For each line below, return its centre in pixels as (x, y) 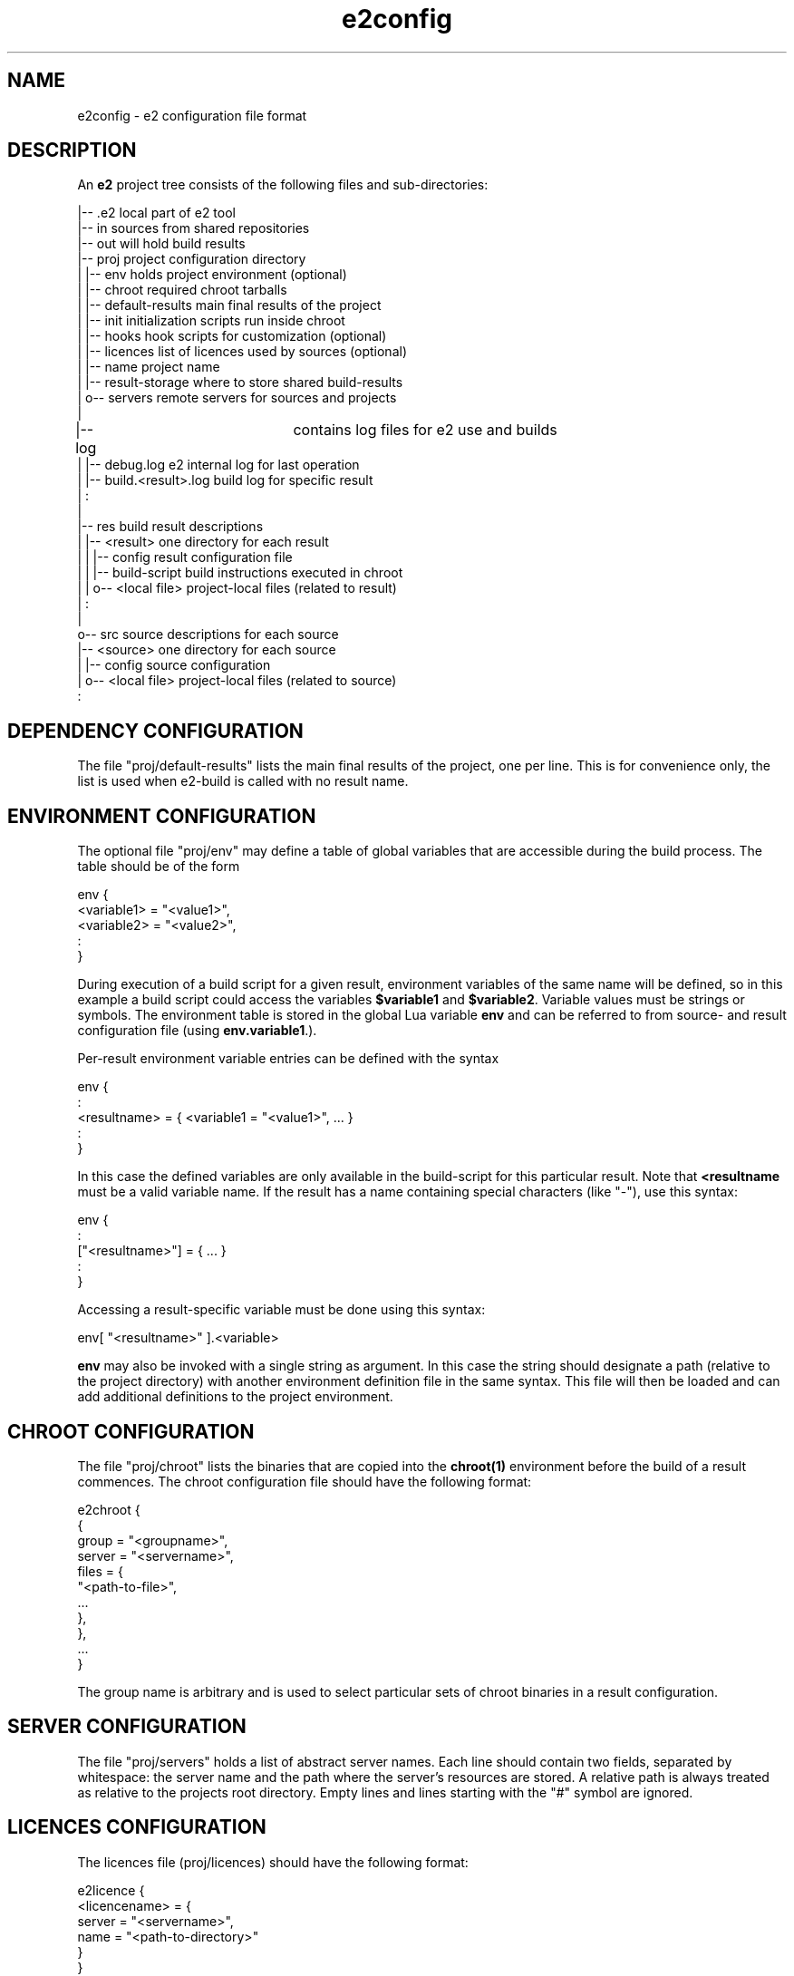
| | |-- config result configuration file (185, 557)
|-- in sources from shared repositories (194, 228)
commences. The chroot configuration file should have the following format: (305, 1481)
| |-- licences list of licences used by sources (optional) (242, 352)
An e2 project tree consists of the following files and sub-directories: (283, 185)
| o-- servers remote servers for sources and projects (237, 398)
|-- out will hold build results (161, 244)
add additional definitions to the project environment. (235, 1397)
